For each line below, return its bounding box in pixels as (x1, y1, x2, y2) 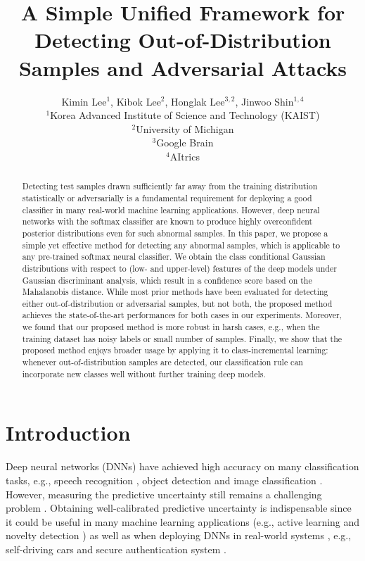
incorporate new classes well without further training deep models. (22, 367, 266, 379)
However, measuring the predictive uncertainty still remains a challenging (6, 486, 322, 501)
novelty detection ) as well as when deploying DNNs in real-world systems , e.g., (6, 528, 352, 543)
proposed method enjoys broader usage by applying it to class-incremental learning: (22, 344, 328, 356)
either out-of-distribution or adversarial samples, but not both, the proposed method (22, 297, 333, 309)
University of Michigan (136, 121, 234, 136)
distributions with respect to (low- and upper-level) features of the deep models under (22, 262, 337, 274)
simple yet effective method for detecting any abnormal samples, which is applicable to (22, 239, 340, 251)
